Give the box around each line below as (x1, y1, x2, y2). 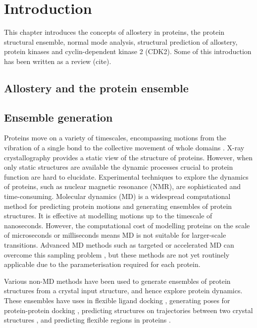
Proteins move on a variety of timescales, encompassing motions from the (4, 132, 226, 143)
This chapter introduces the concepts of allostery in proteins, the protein (4, 27, 225, 37)
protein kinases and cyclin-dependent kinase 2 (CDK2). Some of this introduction (4, 46, 252, 57)
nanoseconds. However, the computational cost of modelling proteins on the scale (4, 220, 250, 230)
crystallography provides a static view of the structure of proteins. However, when (4, 152, 253, 162)
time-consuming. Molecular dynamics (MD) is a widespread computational (4, 191, 231, 201)
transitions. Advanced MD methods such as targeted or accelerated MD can (4, 240, 234, 250)
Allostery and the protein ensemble (4, 80, 189, 95)
